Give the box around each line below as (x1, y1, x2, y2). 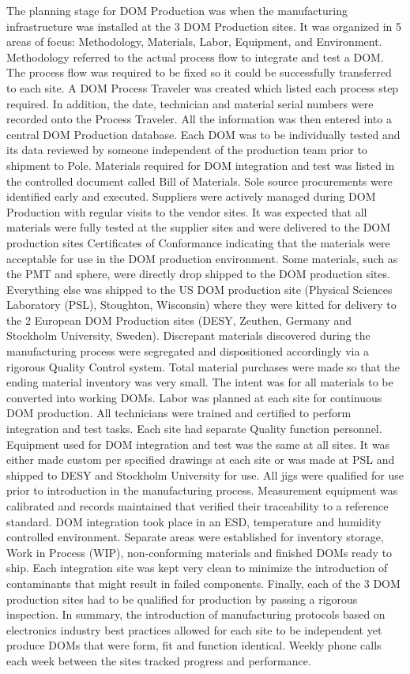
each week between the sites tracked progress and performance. (6, 652, 311, 668)
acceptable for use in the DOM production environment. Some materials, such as (6, 250, 398, 266)
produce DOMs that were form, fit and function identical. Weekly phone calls (6, 637, 382, 653)
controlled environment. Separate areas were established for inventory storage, (6, 529, 384, 545)
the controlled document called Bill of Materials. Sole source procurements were (6, 172, 393, 189)
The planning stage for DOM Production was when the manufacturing (6, 2, 348, 18)
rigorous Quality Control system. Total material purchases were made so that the (6, 358, 401, 375)
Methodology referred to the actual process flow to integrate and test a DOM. (6, 48, 384, 65)
